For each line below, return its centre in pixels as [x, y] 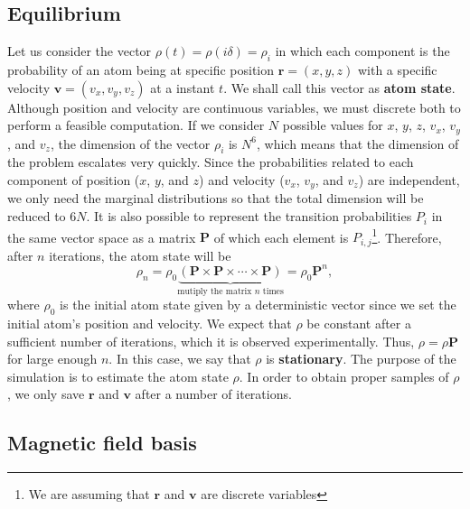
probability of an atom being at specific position [141, 69]
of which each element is [281, 237]
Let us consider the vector [80, 51]
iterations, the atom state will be [140, 255]
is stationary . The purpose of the [361, 359]
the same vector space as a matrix [102, 237]
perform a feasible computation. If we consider [136, 125]
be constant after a [359, 324]
